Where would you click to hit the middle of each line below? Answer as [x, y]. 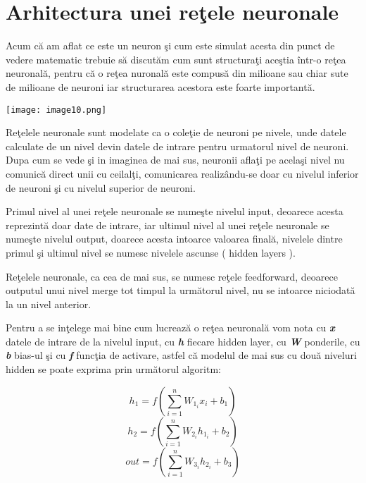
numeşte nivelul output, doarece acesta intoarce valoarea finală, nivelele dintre [174, 239]
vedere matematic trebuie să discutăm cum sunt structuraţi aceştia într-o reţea [176, 59]
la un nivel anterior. [49, 304]
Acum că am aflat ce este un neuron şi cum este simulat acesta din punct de [170, 45]
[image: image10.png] [56, 110]
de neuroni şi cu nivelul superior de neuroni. [101, 187]
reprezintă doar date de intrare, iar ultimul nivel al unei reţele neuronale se [168, 225]
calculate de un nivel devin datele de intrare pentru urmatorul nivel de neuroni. [177, 146]
